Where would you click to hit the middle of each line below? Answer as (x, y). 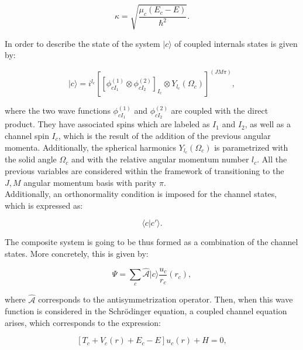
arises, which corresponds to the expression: (83, 322)
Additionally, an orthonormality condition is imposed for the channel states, (141, 194)
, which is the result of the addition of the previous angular (164, 135)
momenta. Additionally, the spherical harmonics (91, 147)
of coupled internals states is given (236, 43)
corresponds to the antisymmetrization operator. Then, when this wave (166, 299)
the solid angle (31, 159)
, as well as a (268, 124)
